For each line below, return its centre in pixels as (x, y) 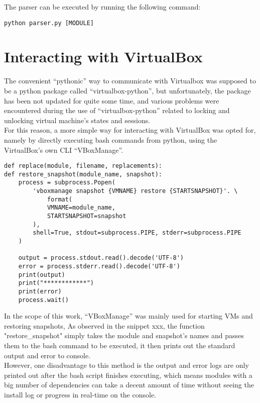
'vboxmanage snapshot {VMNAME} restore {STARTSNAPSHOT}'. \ (135, 191)
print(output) (42, 275)
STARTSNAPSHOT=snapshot (87, 216)
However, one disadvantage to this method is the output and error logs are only (126, 365)
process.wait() (43, 300)
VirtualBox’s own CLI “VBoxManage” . (64, 149)
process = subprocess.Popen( (67, 183)
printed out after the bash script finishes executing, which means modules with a (128, 375)
